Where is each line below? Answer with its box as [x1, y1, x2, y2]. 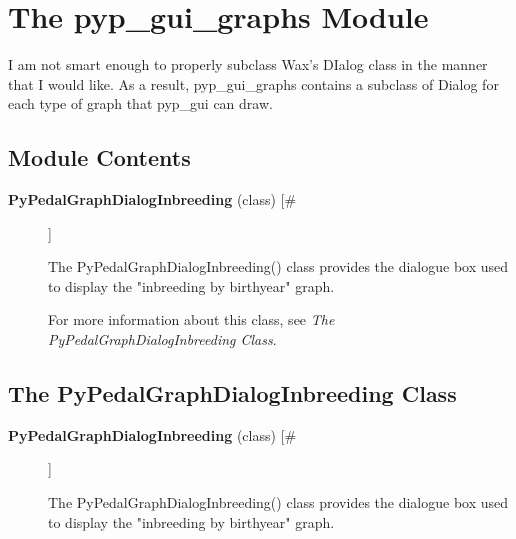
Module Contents [8, 142, 191, 173]
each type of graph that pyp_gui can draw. [8, 93, 273, 114]
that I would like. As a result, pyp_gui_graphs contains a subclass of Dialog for [8, 73, 499, 94]
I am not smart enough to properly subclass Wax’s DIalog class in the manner [8, 54, 488, 75]
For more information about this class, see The [48, 309, 335, 330]
